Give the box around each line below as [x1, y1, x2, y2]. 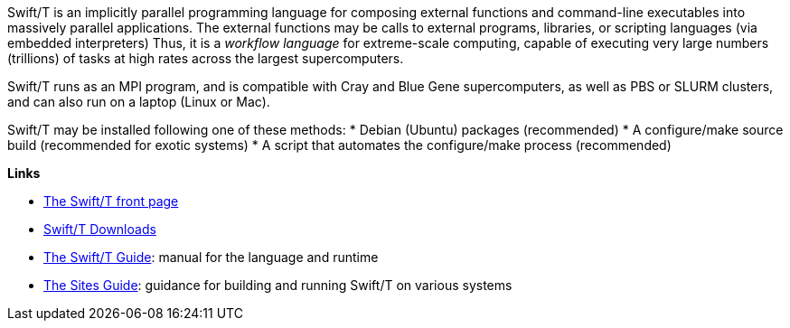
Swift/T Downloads [43, 221, 156, 237]
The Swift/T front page [43, 193, 179, 209]
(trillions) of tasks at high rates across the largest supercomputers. [7, 51, 404, 66]
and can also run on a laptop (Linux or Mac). [7, 94, 270, 109]
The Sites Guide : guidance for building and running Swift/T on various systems [43, 277, 513, 293]
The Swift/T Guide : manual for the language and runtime [43, 249, 379, 265]
